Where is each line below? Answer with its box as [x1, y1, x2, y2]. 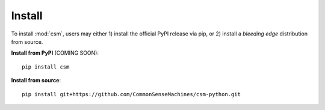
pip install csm [22, 63, 70, 70]
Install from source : [11, 77, 61, 84]
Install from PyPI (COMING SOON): [11, 49, 99, 57]
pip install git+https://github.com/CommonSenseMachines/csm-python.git [22, 91, 241, 97]
